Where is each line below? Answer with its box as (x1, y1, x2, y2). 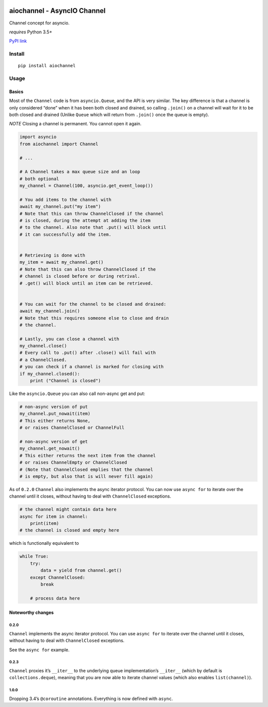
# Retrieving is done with (19, 253, 85, 258)
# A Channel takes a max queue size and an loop (19, 169, 140, 175)
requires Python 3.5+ (9, 29, 53, 35)
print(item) (30, 520, 60, 526)
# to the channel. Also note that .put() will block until (19, 224, 166, 230)
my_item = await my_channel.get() (19, 259, 104, 265)
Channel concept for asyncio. (9, 20, 69, 26)
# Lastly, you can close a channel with (19, 336, 119, 342)
